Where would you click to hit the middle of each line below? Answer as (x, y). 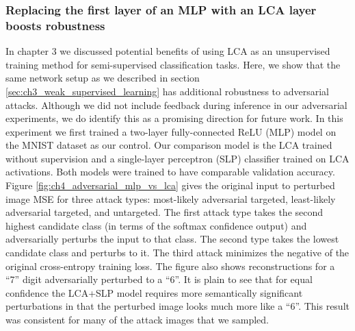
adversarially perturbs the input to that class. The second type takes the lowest (172, 239)
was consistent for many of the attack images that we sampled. (137, 320)
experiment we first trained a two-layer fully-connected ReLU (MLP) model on (171, 131)
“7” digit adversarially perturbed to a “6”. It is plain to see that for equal (159, 279)
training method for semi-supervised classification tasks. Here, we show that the (173, 64)
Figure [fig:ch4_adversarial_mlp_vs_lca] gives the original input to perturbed (170, 185)
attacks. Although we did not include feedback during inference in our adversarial (176, 105)
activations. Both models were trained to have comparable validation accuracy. (170, 172)
